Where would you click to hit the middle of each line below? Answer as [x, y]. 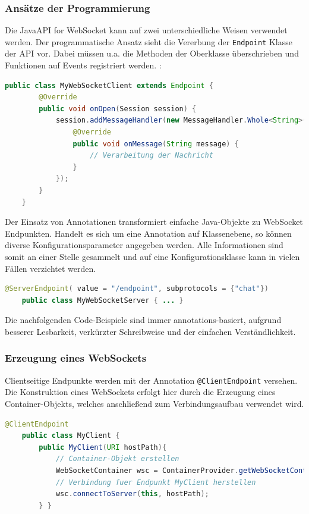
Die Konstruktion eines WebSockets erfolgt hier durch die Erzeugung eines [140, 392]
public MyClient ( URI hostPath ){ [103, 447]
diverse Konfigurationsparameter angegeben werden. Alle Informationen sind [144, 245]
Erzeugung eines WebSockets [76, 358]
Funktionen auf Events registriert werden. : [83, 65]
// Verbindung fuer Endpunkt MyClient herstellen [156, 482]
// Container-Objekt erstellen [117, 459]
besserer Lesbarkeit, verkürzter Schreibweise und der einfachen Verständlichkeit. [150, 331]
